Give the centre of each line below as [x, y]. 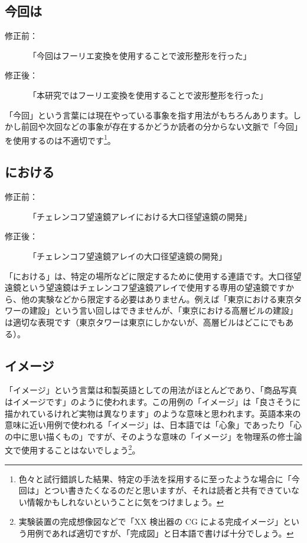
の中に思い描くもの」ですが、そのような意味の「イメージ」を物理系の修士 [149, 436]
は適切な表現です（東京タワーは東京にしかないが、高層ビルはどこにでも [145, 322]
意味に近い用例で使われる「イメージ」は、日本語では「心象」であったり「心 [153, 425]
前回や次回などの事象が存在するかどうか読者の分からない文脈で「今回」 [161, 126]
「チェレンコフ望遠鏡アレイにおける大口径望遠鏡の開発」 [140, 216]
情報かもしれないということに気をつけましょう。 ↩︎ [125, 501]
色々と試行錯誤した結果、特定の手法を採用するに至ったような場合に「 [155, 478]
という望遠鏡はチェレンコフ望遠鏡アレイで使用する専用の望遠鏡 [145, 287]
